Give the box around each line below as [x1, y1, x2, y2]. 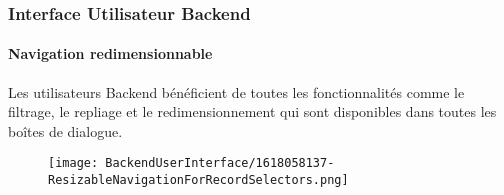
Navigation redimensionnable [8, 43, 213, 64]
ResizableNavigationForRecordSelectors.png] [48, 173, 349, 188]
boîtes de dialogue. [8, 120, 123, 141]
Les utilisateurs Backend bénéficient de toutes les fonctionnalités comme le [8, 81, 465, 102]
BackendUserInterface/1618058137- [105, 156, 335, 171]
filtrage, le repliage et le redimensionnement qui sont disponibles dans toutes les [8, 101, 497, 122]
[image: [48, 156, 99, 171]
